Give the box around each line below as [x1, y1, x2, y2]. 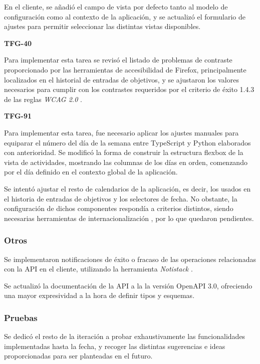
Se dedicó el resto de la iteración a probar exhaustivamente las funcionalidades [4, 331, 245, 341]
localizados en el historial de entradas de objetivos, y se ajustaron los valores [4, 74, 239, 84]
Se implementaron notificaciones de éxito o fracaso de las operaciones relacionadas [4, 253, 256, 264]
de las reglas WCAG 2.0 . [4, 93, 82, 104]
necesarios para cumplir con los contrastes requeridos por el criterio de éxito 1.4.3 [4, 84, 254, 94]
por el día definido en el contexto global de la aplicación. [4, 166, 178, 177]
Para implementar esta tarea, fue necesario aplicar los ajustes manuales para [4, 127, 239, 137]
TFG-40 [4, 37, 32, 48]
